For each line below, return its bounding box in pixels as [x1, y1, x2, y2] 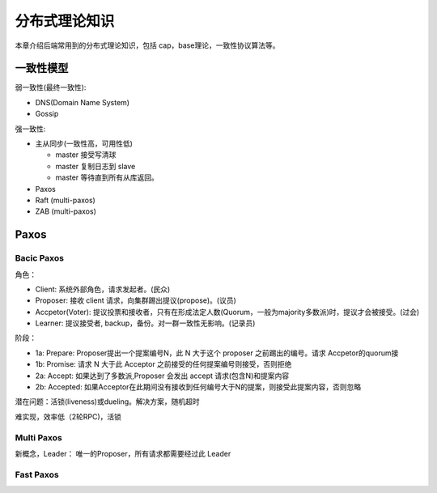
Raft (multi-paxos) [35, 195, 96, 205]
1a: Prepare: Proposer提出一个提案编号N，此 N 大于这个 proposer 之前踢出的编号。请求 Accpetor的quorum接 [35, 348, 399, 358]
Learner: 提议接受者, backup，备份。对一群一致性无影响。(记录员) [35, 318, 256, 328]
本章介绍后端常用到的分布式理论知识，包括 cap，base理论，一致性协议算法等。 [15, 40, 280, 50]
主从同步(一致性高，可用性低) [35, 138, 134, 149]
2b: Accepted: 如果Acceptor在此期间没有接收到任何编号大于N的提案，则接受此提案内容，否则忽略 [35, 382, 362, 392]
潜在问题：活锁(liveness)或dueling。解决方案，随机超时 [15, 397, 200, 406]
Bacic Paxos [15, 253, 65, 264]
